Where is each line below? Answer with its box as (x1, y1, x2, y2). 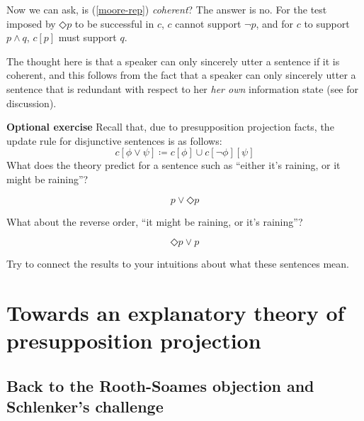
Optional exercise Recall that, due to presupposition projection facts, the (6, 119, 334, 134)
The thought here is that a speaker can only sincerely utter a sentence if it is (6, 53, 340, 68)
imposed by (6, 16, 56, 31)
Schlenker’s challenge (6, 395, 164, 417)
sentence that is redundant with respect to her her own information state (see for (6, 81, 359, 96)
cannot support (175, 16, 241, 31)
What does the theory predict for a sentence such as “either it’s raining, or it (6, 158, 341, 173)
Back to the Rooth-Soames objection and (6, 374, 314, 396)
